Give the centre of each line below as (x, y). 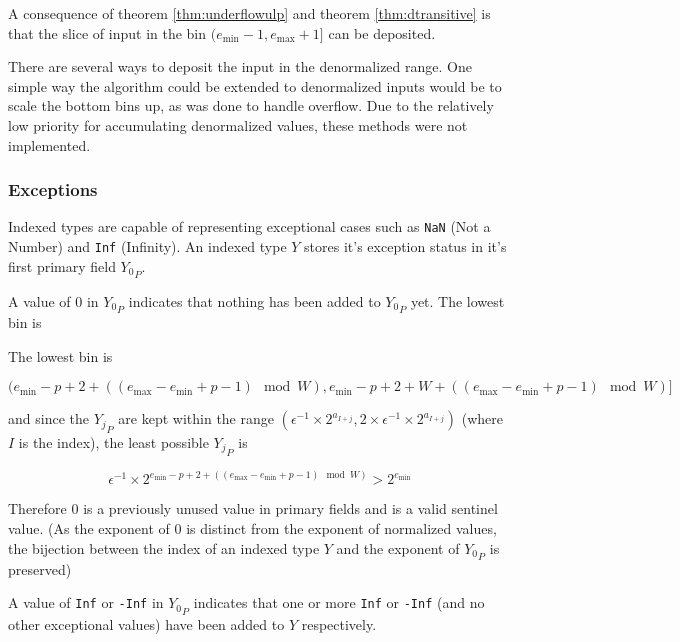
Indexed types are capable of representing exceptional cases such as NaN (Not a (249, 226)
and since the (48, 418)
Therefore (37, 508)
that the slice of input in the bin (107, 32)
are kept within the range (196, 418)
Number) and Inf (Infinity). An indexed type (147, 246)
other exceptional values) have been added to (146, 623)
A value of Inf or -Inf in (86, 602)
